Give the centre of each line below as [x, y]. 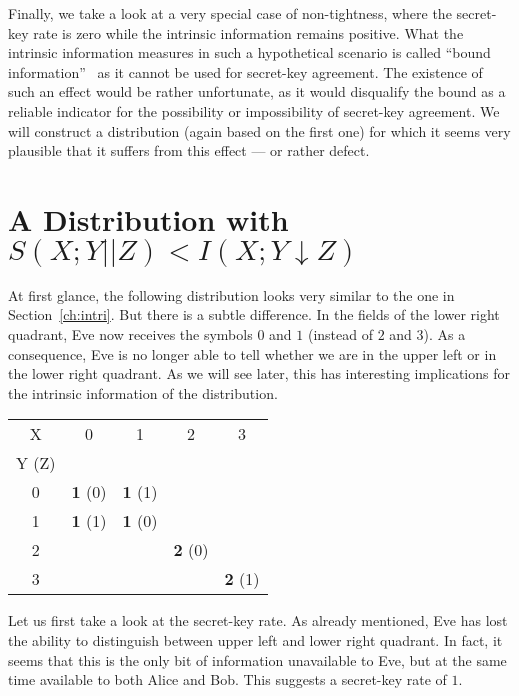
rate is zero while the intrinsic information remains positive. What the [248, 32]
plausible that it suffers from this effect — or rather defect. [189, 150]
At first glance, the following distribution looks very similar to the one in [231, 294]
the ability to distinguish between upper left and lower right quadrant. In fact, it [255, 640]
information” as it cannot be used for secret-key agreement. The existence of [245, 71]
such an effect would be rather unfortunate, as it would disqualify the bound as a [257, 91]
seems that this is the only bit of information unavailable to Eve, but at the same [257, 659]
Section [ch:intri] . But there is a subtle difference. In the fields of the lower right [254, 314]
